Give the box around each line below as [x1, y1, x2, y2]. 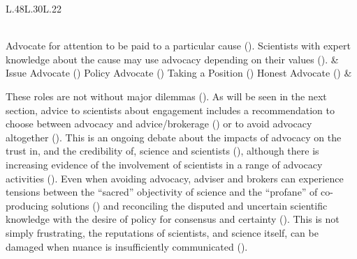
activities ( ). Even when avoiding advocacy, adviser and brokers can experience [6, 171, 344, 185]
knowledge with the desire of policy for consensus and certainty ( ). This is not [6, 212, 340, 226]
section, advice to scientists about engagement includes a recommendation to [6, 102, 335, 117]
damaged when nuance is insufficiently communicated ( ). [6, 239, 248, 253]
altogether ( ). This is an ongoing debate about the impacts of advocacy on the [6, 129, 342, 144]
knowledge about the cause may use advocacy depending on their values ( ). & [6, 52, 339, 66]
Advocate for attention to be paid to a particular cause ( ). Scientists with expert [6, 38, 351, 53]
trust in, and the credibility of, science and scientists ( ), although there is [6, 143, 319, 158]
